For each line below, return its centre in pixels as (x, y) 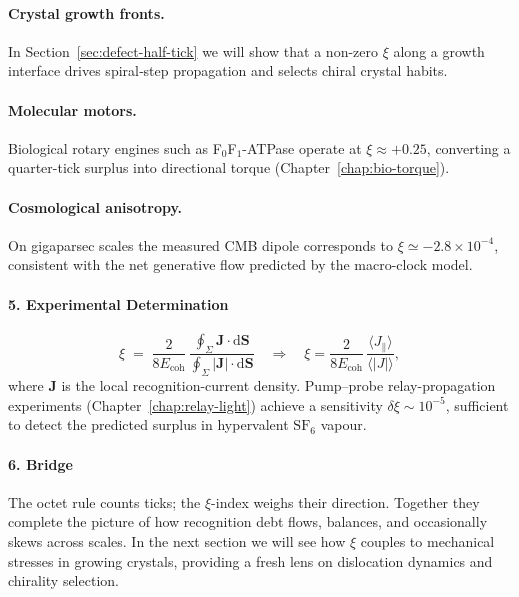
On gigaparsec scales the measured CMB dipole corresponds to (200, 244)
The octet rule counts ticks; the (104, 501)
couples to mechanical (427, 540)
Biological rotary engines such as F (115, 147)
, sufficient (477, 404)
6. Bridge (40, 463)
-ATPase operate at (302, 147)
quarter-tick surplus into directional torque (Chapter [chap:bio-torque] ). (229, 167)
